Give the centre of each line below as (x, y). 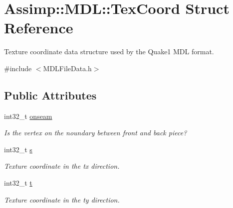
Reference (39, 28)
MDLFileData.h (67, 68)
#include (18, 68)
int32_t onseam (28, 116)
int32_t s (18, 149)
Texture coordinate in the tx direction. (62, 166)
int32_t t (18, 183)
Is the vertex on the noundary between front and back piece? (96, 133)
